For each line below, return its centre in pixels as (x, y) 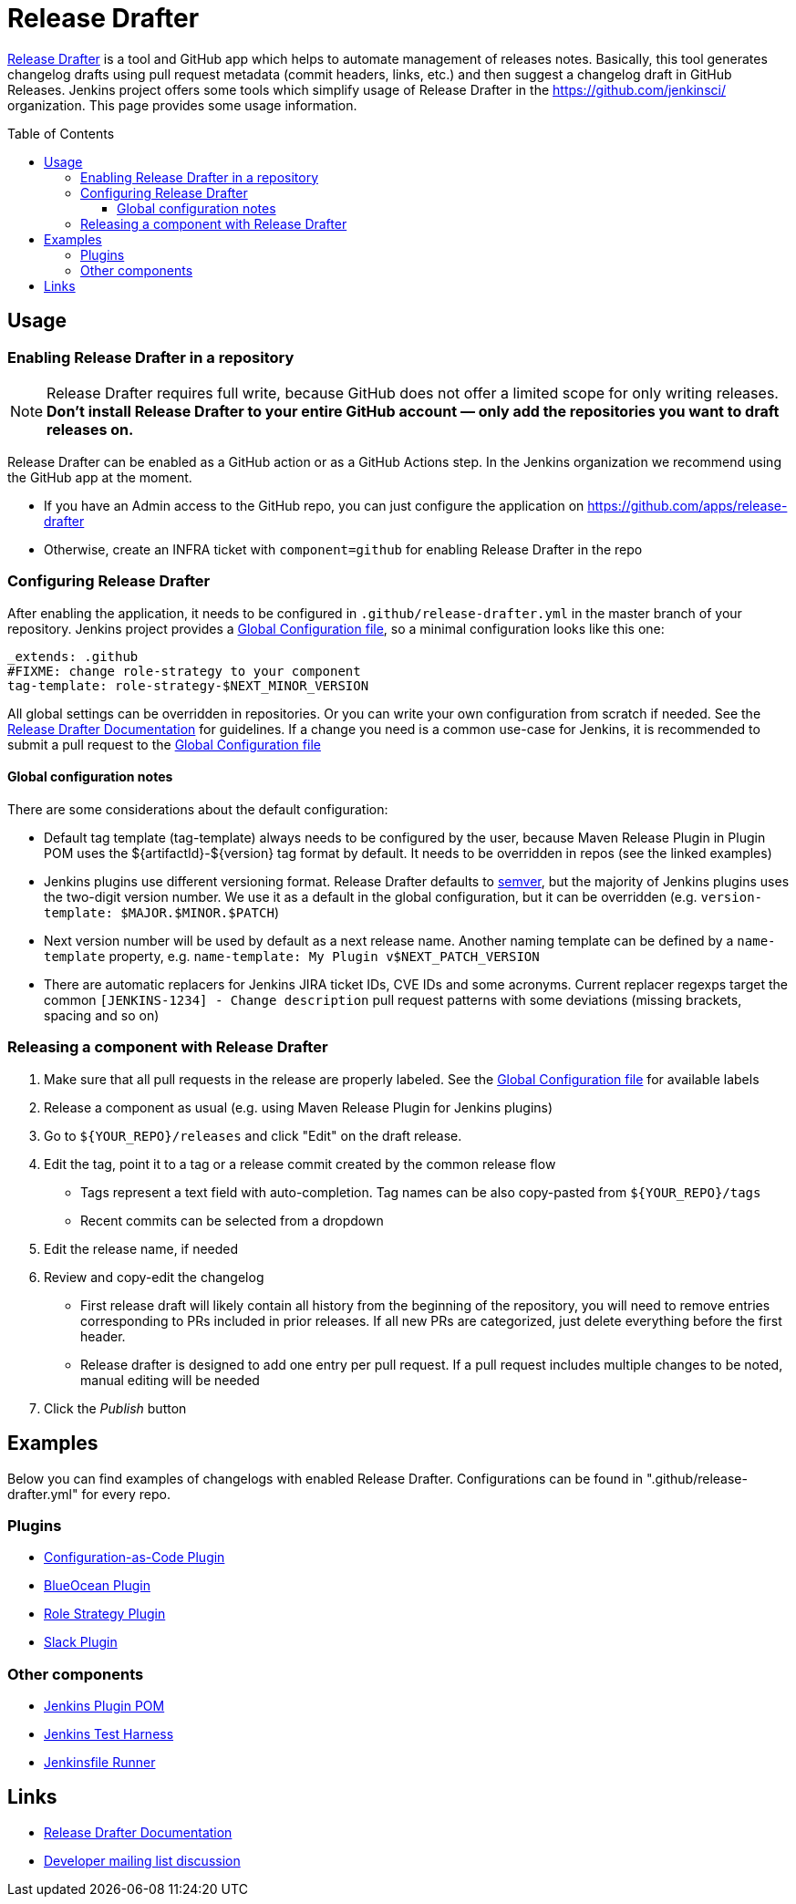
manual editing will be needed (170, 1380)
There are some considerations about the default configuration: (198, 809)
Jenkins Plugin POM (104, 1706)
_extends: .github (73, 656)
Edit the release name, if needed (141, 1248)
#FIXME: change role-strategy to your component (184, 671)
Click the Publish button (115, 1408)
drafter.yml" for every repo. (89, 1494)
